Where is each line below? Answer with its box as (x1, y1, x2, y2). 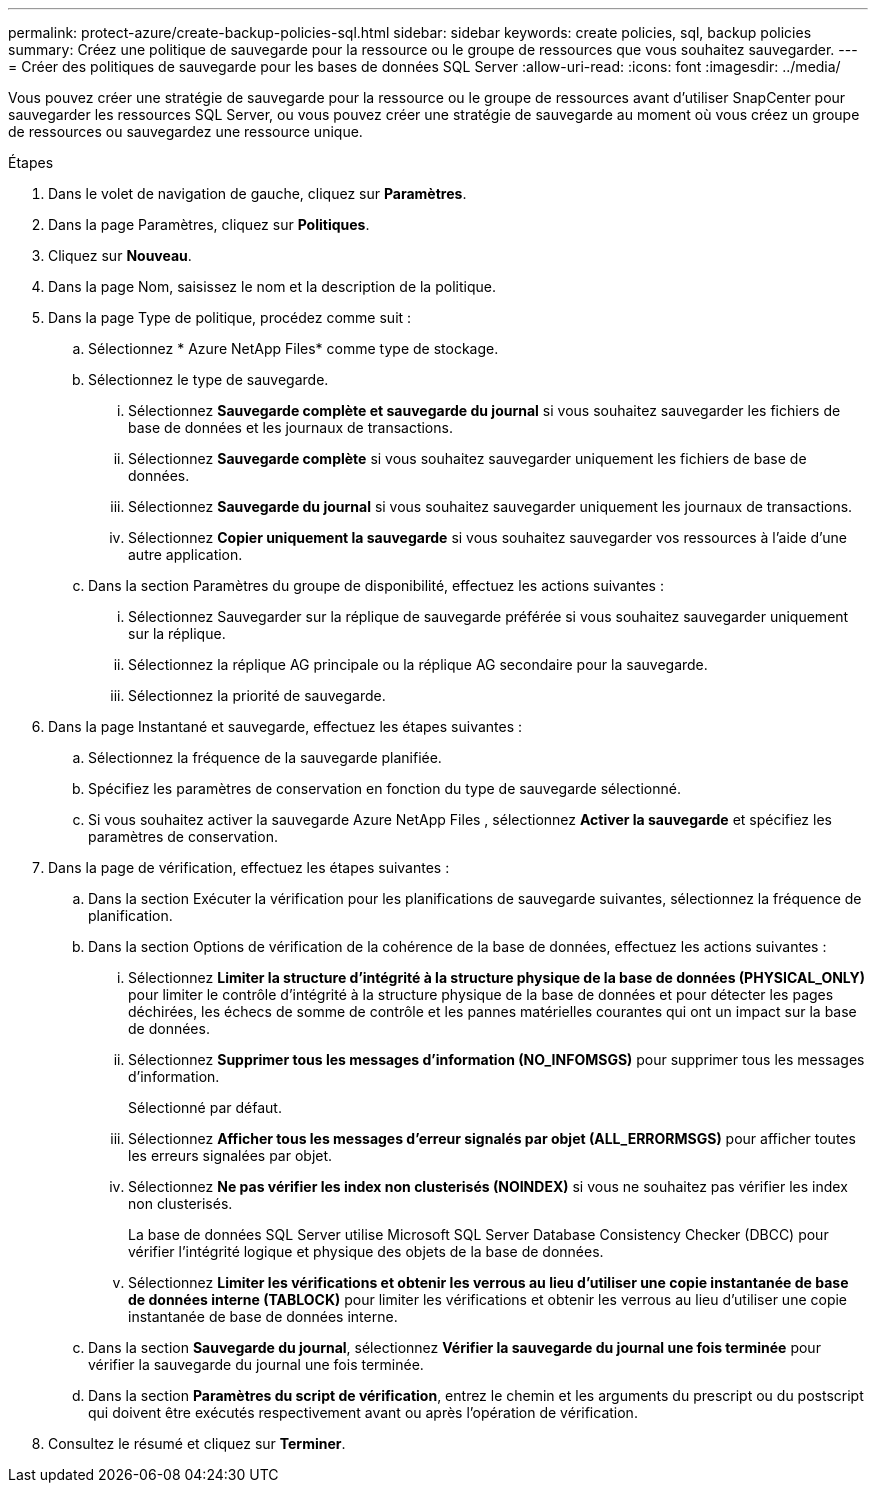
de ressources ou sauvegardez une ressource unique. (8, 123, 363, 140)
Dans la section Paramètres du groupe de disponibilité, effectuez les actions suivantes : (88, 577, 664, 594)
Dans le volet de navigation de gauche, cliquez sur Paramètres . (48, 185, 467, 202)
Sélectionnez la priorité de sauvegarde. (128, 687, 386, 704)
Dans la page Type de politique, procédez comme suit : (48, 309, 412, 326)
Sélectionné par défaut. (128, 1099, 282, 1116)
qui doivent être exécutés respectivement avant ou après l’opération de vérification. (88, 1404, 638, 1421)
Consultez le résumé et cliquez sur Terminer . (48, 1435, 346, 1452)
